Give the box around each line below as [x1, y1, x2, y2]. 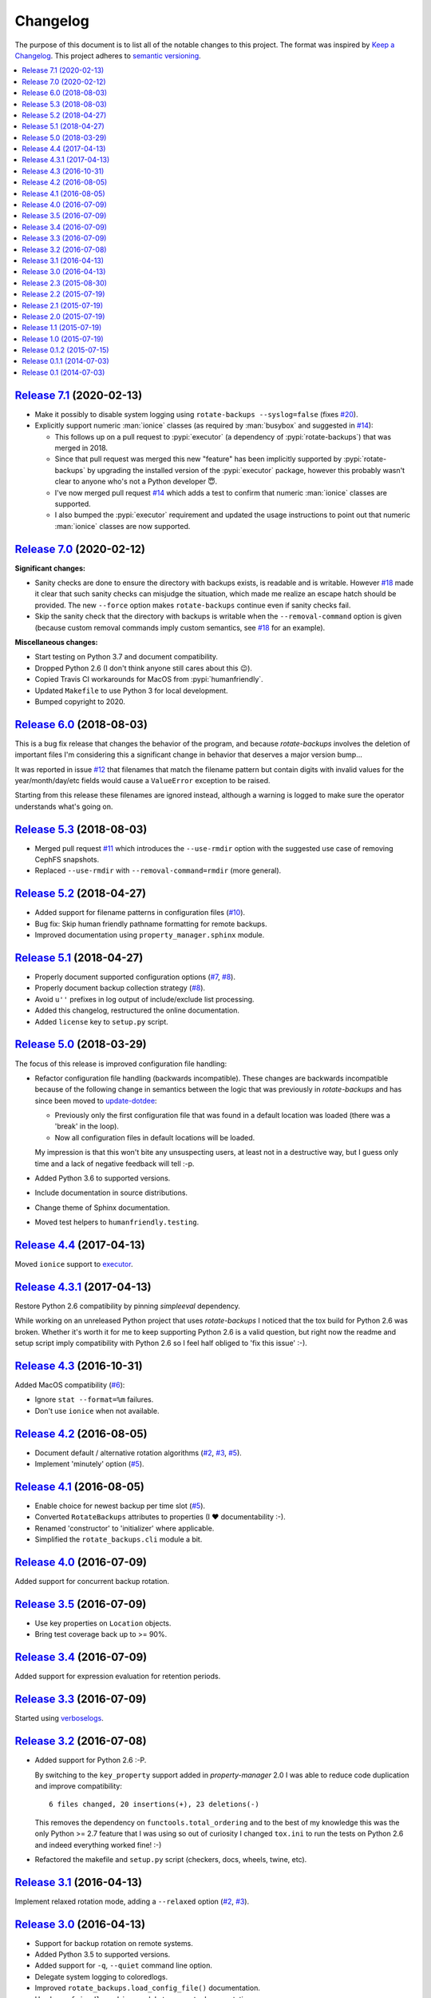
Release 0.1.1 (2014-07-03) [22, 356, 109, 366]
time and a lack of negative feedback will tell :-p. [34, 1159, 195, 1168]
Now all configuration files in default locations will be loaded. [54, 1132, 255, 1142]
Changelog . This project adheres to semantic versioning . [14, 50, 201, 60]
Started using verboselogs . [14, 1713, 104, 1723]
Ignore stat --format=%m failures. [34, 1395, 154, 1404]
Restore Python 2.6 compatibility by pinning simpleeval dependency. [14, 1301, 241, 1311]
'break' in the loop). [54, 1121, 120, 1131]
